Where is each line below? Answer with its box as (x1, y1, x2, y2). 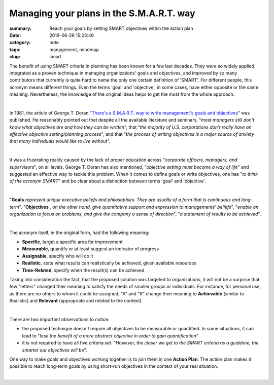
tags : (9, 46, 21, 53)
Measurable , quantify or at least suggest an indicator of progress (22, 246, 159, 252)
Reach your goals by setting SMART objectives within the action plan (49, 25, 193, 31)
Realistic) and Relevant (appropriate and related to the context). (9, 298, 143, 304)
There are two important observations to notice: (9, 317, 110, 322)
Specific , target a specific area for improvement (22, 239, 123, 245)
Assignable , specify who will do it (22, 253, 93, 259)
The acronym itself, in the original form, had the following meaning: (9, 229, 150, 236)
